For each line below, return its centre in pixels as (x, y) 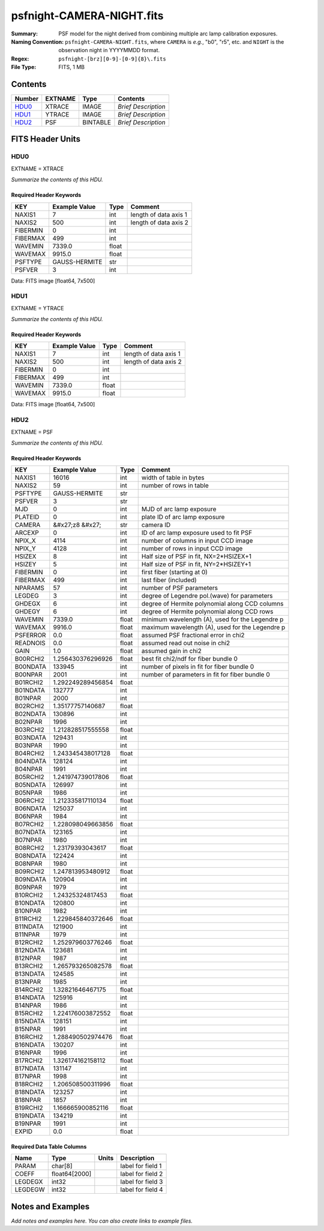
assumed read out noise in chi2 (186, 643)
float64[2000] (71, 1174)
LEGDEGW (30, 1190)
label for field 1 (141, 1166)
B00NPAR (28, 675)
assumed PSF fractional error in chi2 (193, 635)
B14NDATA (30, 998)
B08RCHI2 (30, 848)
